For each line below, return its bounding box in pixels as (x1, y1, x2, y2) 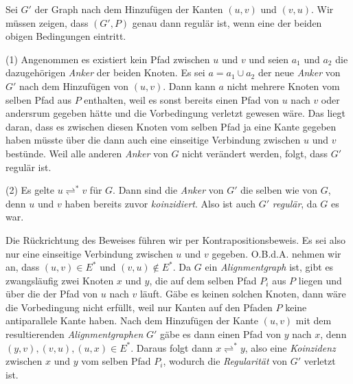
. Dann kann (163, 78, 216, 93)
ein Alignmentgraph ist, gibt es (205, 260, 334, 274)
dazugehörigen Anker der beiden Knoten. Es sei (5, 65, 205, 80)
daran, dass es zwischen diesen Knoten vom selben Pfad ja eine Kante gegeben (5, 119, 337, 133)
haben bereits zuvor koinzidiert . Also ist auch (65, 196, 256, 210)
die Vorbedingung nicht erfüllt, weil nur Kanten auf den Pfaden (5, 300, 273, 314)
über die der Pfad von (5, 286, 98, 301)
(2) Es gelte (5, 183, 55, 197)
